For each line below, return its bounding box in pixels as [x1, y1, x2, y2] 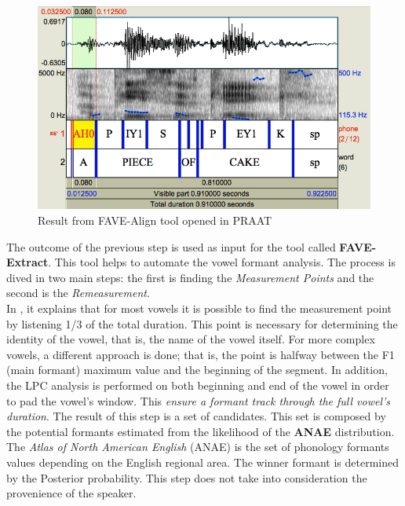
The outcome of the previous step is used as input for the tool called [6, 238, 336, 255]
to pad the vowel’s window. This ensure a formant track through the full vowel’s [6, 392, 391, 409]
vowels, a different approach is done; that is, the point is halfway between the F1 [6, 346, 395, 362]
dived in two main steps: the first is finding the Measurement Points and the [6, 269, 374, 285]
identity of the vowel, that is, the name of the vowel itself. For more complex [6, 331, 375, 347]
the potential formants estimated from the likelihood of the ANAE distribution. [6, 423, 395, 439]
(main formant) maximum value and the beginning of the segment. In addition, [6, 361, 388, 378]
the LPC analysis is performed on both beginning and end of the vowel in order [6, 377, 389, 393]
